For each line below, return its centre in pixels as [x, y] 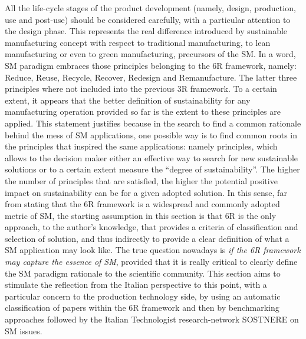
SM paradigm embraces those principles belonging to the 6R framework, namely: [151, 65]
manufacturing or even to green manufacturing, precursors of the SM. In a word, [150, 54]
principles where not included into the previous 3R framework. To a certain [141, 89]
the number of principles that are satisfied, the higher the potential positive [141, 180]
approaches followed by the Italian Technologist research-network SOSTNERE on [152, 319]
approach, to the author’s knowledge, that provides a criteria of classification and [152, 227]
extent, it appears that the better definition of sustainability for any [128, 100]
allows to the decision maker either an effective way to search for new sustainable [152, 157]
